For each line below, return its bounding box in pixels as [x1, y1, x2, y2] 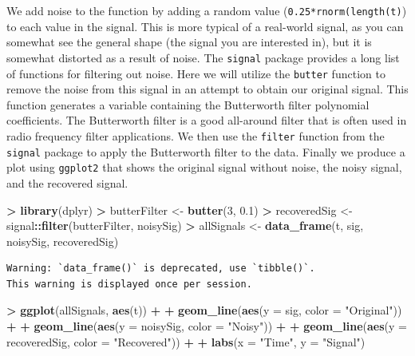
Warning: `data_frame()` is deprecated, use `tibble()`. [6, 263, 315, 275]
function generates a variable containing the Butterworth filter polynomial [6, 96, 370, 113]
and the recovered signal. [6, 174, 128, 191]
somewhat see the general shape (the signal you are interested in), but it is [6, 34, 372, 50]
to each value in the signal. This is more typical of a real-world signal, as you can [6, 18, 404, 34]
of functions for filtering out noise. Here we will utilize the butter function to [6, 65, 385, 81]
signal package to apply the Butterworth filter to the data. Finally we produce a [6, 143, 405, 160]
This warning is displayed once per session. [6, 278, 252, 290]
